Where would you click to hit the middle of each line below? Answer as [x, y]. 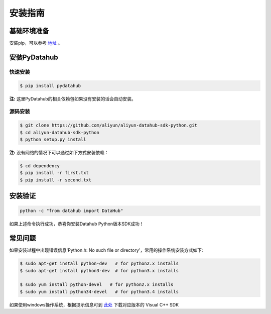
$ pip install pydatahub [50, 86]
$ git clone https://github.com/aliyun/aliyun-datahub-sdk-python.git [109, 125]
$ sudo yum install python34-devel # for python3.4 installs [99, 292]
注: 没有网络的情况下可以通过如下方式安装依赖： [59, 152]
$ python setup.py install [53, 139]
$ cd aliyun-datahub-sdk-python [60, 132]
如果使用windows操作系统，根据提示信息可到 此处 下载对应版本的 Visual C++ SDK [94, 304]
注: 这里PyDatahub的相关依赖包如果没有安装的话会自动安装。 [73, 98]
